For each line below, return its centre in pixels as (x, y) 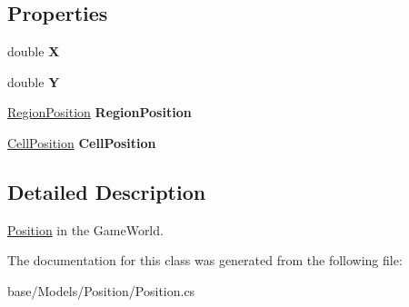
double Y (34, 81)
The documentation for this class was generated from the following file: (205, 260)
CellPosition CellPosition (82, 142)
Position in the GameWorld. (85, 229)
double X (34, 51)
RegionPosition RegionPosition (100, 112)
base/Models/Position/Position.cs (101, 290)
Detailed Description (107, 191)
